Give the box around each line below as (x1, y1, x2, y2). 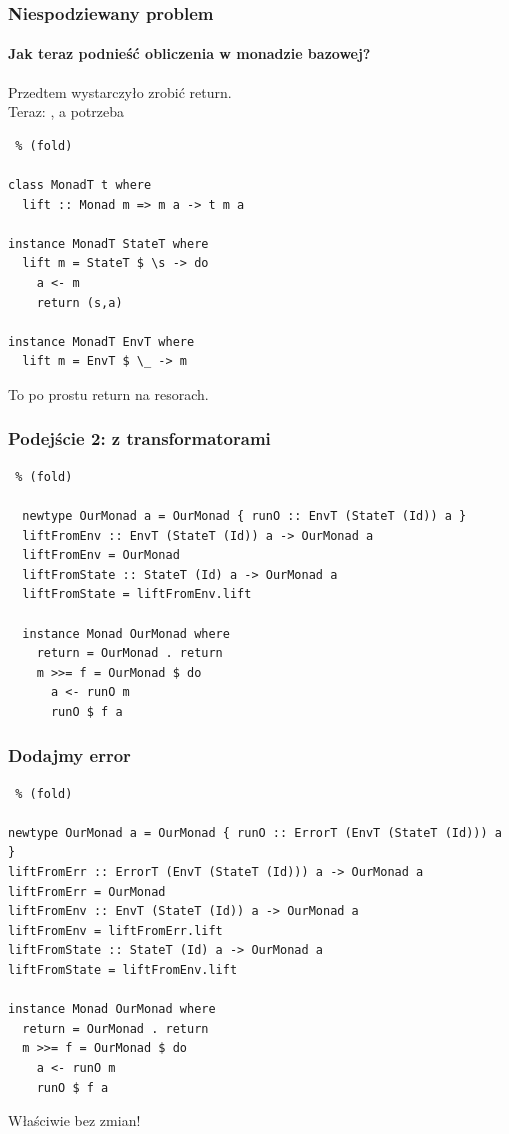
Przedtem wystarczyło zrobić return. (8, 81, 232, 102)
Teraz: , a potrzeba (8, 101, 124, 122)
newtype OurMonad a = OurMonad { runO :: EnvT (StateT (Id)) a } (22, 508, 467, 523)
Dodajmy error (8, 743, 131, 768)
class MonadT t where (8, 178, 152, 193)
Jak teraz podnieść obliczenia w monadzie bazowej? (8, 43, 371, 64)
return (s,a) (36, 295, 123, 310)
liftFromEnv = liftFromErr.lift (8, 923, 223, 938)
